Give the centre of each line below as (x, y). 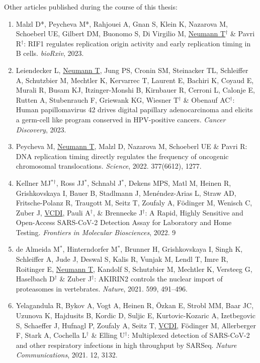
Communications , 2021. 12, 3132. (67, 355)
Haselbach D (35, 279)
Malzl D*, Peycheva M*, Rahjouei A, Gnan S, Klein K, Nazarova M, (122, 23)
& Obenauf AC (207, 99)
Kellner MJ (33, 183)
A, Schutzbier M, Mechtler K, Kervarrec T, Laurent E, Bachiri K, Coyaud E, (135, 80)
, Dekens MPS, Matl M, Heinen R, (178, 183)
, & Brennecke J (118, 212)
